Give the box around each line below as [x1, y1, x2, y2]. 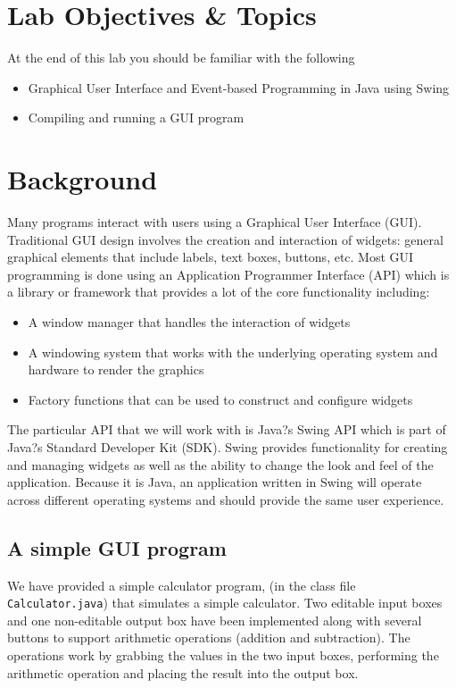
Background [7, 161, 158, 197]
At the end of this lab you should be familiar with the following [7, 48, 355, 67]
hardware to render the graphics [28, 360, 204, 379]
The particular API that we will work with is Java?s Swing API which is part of [7, 420, 446, 439]
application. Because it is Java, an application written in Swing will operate [7, 473, 422, 491]
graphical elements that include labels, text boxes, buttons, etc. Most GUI [7, 248, 414, 266]
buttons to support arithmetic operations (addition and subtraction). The [7, 628, 410, 647]
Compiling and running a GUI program [28, 108, 245, 127]
